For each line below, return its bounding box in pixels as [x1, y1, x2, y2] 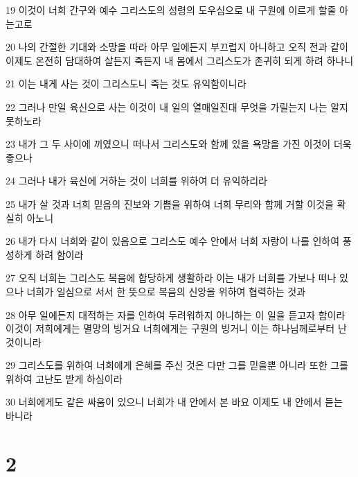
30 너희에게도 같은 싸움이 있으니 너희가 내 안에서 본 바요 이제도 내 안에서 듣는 [6, 394, 343, 409]
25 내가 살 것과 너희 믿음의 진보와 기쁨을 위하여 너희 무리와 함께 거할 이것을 [6, 196, 334, 211]
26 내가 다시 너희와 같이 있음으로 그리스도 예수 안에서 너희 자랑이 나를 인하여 [6, 234, 340, 248]
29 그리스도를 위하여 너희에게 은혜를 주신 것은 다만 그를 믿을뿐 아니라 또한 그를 [6, 358, 348, 372]
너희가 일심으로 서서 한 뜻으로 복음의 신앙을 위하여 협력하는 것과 [26, 284, 306, 298]
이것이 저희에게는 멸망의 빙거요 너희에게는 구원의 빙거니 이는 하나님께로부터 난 [6, 321, 347, 336]
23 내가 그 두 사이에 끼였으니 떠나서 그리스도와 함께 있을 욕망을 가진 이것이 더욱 [6, 137, 352, 151]
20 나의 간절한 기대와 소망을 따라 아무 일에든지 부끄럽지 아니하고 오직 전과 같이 [6, 40, 348, 54]
